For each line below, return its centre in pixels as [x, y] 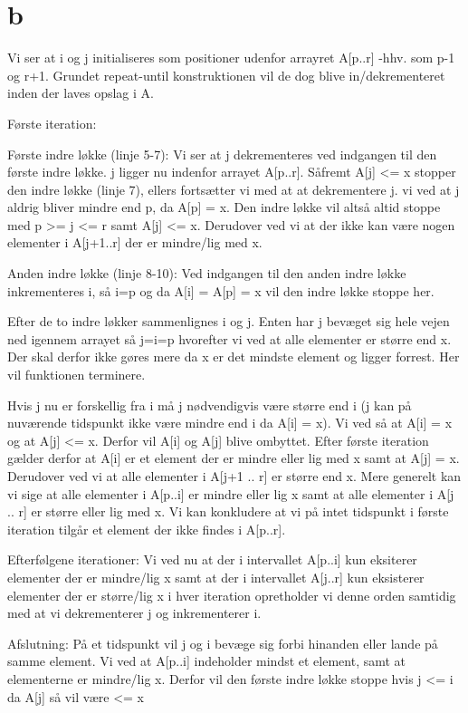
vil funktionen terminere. [76, 375]
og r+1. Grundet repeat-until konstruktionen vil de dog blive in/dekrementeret [226, 75]
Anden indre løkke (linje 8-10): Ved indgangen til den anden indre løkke [207, 273]
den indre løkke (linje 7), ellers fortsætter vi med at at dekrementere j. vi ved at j [234, 189]
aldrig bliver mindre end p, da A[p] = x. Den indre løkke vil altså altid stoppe [224, 207]
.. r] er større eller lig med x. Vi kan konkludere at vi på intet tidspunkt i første [228, 511]
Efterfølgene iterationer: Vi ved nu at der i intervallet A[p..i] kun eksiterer [212, 559]
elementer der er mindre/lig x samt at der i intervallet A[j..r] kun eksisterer [216, 577]
